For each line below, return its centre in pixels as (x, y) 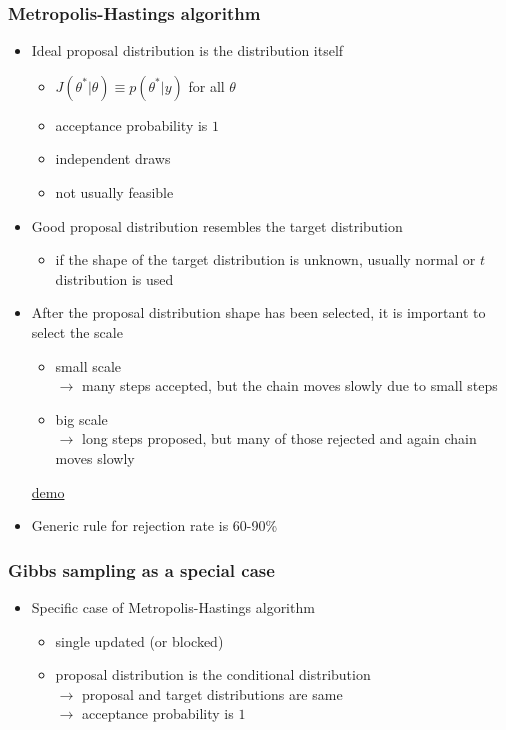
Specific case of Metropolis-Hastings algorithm (173, 606)
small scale (88, 365)
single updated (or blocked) (139, 640)
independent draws (113, 158)
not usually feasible (114, 192)
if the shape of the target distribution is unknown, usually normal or (265, 259)
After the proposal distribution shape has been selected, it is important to (258, 312)
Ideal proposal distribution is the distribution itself (187, 50)
